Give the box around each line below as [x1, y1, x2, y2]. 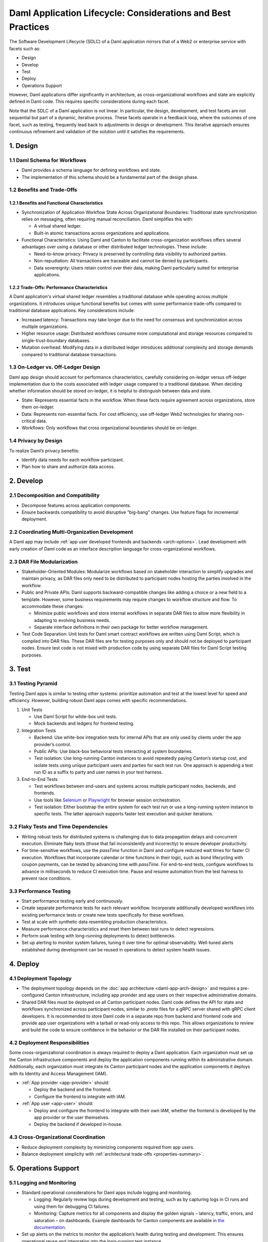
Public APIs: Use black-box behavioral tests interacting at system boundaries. [34, 748, 193, 754]
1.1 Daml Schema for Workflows [9, 156, 87, 163]
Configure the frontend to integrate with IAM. [34, 1093, 126, 1099]
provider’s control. [34, 741, 71, 747]
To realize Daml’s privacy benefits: [9, 448, 79, 454]
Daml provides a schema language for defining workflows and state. [21, 167, 161, 173]
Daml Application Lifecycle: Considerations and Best [9, 7, 231, 18]
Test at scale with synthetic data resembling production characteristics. [21, 919, 168, 925]
